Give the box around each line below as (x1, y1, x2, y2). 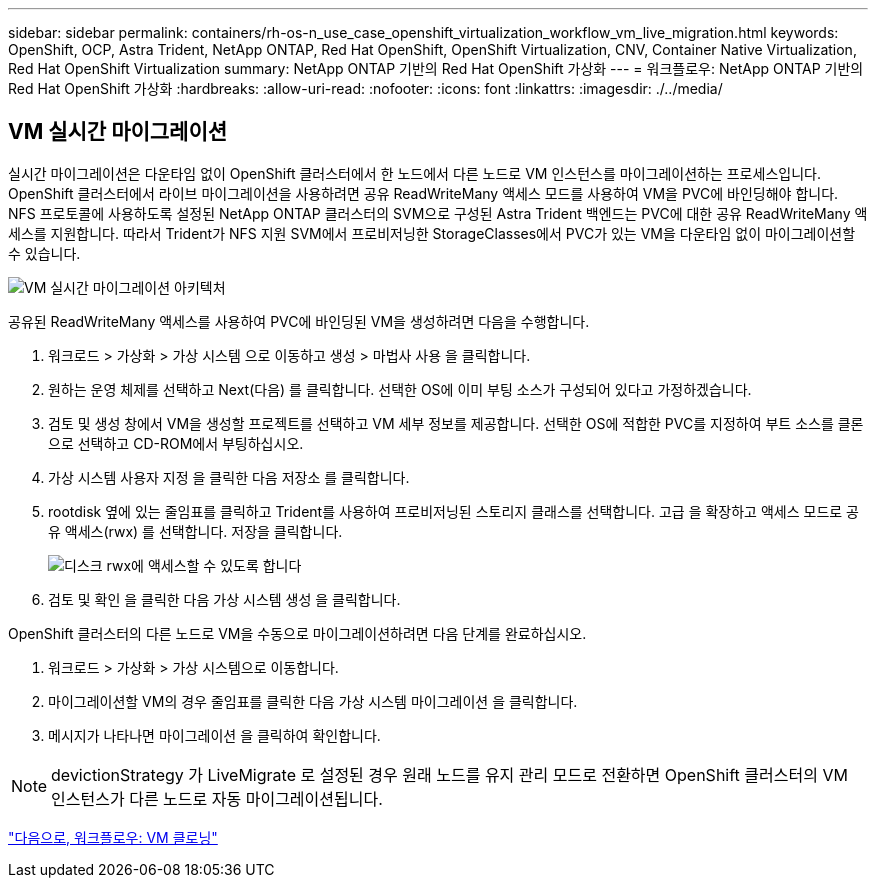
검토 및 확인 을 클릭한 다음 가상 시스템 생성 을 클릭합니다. (48, 590, 401, 608)
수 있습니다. (8, 244, 81, 262)
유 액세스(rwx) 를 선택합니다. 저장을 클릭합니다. (48, 522, 343, 540)
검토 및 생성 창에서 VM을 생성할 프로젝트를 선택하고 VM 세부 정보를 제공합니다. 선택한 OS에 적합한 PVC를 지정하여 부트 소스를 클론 (48, 414, 864, 432)
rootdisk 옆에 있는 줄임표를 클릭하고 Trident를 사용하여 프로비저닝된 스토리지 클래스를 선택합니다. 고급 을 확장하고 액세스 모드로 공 (48, 502, 859, 520)
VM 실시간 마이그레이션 (8, 119, 228, 145)
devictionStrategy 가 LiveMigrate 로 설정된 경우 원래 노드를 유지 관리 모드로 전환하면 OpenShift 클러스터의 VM (51, 764, 848, 785)
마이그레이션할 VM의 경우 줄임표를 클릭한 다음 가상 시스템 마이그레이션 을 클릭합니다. (48, 692, 578, 710)
